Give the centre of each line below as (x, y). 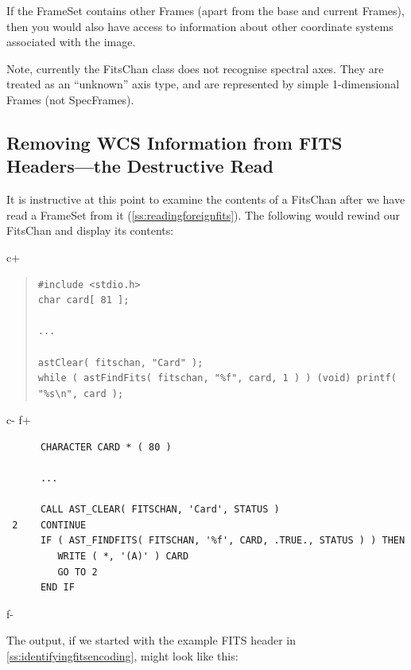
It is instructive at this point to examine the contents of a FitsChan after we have (206, 199)
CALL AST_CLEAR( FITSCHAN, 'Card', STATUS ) (160, 510)
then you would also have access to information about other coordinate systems (200, 26)
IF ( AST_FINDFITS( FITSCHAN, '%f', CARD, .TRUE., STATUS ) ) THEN (223, 541)
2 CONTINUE (49, 525)
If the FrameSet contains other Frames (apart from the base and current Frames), (205, 10)
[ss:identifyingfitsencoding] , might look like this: (122, 656)
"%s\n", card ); (81, 393)
